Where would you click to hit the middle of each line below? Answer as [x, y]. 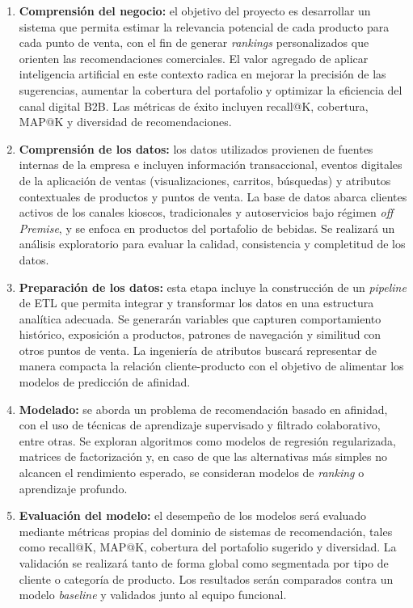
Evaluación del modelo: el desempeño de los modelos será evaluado [193, 515]
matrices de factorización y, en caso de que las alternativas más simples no [203, 456]
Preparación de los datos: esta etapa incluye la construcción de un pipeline [213, 287]
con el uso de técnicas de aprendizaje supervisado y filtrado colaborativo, [200, 425]
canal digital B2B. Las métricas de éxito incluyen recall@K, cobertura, [194, 106]
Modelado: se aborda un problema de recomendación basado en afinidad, [203, 409]
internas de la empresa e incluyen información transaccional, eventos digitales [211, 165]
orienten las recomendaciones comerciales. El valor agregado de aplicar [194, 58]
